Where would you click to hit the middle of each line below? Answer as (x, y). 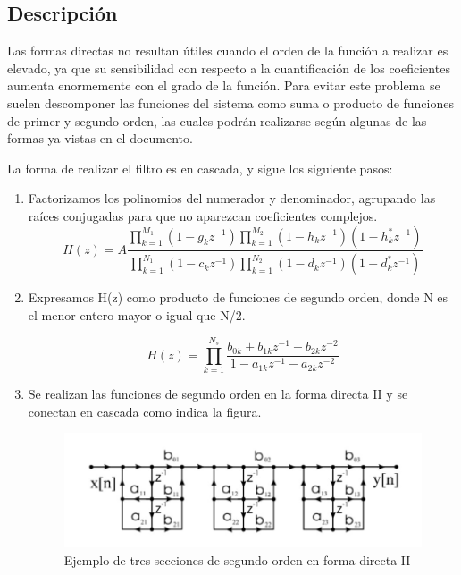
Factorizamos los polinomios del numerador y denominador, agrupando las (232, 198)
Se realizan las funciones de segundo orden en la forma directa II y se (218, 394)
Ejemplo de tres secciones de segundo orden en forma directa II (237, 560)
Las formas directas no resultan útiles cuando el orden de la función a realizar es (228, 51)
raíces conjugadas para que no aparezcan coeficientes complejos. (203, 215)
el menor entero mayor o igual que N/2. (137, 315)
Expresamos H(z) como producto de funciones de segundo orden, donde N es (238, 297)
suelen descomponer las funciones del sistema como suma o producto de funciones (230, 102)
